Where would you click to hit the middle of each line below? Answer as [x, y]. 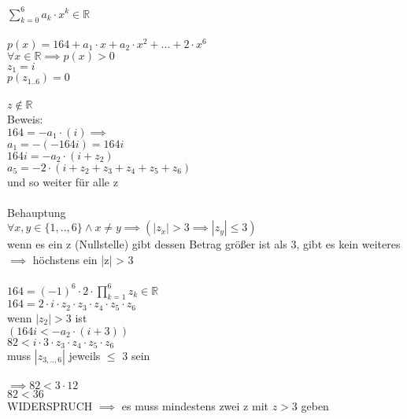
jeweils [85, 355]
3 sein [136, 355]
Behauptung [37, 212]
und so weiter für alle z [63, 181]
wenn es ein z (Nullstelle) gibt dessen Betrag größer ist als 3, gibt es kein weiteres [204, 244]
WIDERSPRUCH [50, 405]
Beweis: [25, 119]
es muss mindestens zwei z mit [195, 405]
